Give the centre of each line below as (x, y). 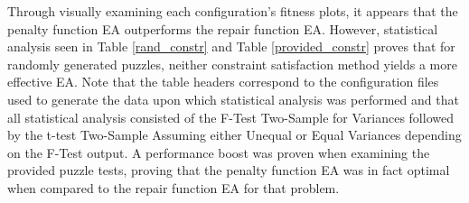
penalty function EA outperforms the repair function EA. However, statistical (223, 28)
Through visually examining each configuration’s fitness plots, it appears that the (233, 11)
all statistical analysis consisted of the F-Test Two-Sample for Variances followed (230, 117)
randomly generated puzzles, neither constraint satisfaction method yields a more (232, 64)
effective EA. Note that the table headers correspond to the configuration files (223, 82)
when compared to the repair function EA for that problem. (174, 187)
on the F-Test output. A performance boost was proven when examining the (219, 152)
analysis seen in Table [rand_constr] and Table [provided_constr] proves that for (231, 46)
